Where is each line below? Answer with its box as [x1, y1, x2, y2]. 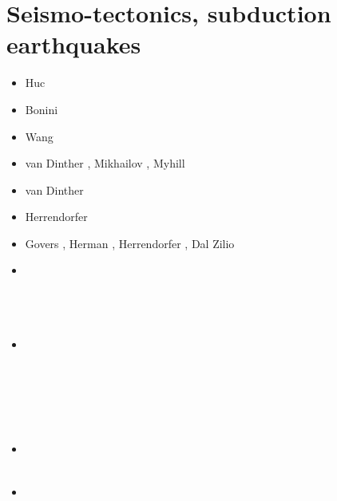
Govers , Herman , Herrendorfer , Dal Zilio [25, 235, 235, 251]
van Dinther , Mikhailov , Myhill [25, 155, 185, 172]
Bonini [25, 101, 58, 117]
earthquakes [6, 28, 141, 61]
